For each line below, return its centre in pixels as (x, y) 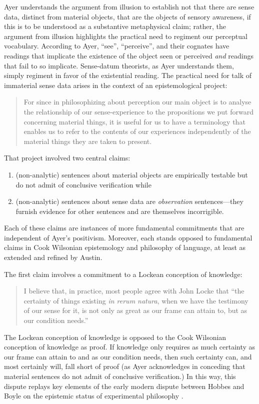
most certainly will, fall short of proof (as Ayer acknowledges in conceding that (125, 366)
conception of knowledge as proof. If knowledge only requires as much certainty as (130, 347)
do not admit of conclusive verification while (83, 184)
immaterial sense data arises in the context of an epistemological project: (116, 85)
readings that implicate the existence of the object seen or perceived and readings (129, 55)
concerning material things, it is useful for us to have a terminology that (134, 121)
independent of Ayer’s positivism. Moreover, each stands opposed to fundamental (128, 237)
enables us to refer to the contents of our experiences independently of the (137, 131)
